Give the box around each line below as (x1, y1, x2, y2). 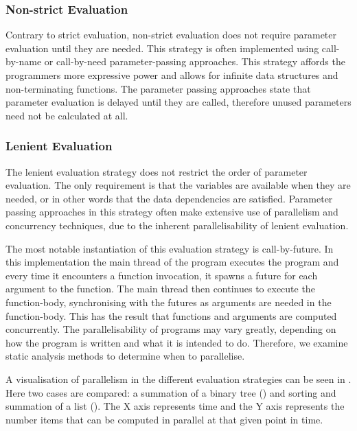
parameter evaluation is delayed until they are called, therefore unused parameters (5, 95, 352, 109)
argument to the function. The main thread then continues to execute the (5, 281, 315, 296)
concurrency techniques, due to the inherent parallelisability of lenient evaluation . (5, 218, 349, 232)
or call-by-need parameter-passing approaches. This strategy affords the (44, 54, 345, 69)
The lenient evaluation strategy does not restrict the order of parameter (5, 164, 308, 178)
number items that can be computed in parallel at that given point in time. (5, 412, 323, 426)
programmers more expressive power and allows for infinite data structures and (5, 68, 338, 82)
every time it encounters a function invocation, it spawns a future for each (5, 268, 318, 282)
